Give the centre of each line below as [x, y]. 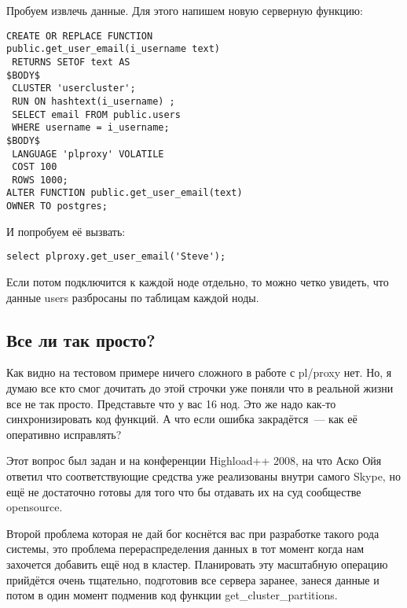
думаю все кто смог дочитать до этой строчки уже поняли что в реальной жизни [200, 388]
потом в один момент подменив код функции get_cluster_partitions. [172, 595]
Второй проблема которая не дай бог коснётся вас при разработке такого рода [193, 533]
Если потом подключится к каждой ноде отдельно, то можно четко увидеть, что [198, 282]
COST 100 [35, 167]
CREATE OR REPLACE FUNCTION [80, 36]
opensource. [35, 507]
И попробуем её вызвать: [66, 231]
